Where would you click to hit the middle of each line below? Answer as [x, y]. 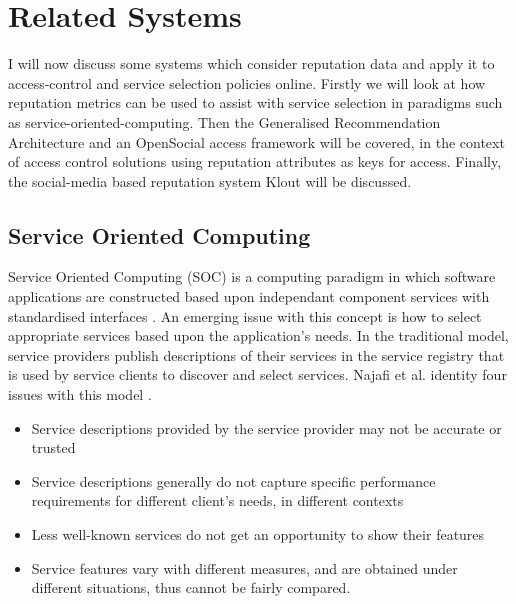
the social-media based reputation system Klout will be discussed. [210, 180]
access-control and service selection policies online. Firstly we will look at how [247, 82]
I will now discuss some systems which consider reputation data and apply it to [251, 63]
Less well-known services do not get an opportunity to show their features [258, 534]
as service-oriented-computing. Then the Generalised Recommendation [224, 121]
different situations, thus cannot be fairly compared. [191, 587]
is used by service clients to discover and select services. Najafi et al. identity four [257, 374]
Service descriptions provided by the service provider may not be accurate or [266, 427]
